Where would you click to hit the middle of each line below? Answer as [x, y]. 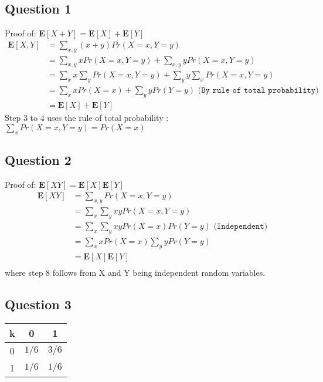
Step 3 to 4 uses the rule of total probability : [87, 118]
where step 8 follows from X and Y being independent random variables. [135, 272]
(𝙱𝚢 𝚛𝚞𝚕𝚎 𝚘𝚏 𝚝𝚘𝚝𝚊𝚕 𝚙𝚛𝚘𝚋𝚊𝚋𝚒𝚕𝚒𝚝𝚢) [258, 91]
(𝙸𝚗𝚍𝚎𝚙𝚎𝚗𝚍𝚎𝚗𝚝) [241, 227]
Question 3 [38, 304]
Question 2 [38, 159]
